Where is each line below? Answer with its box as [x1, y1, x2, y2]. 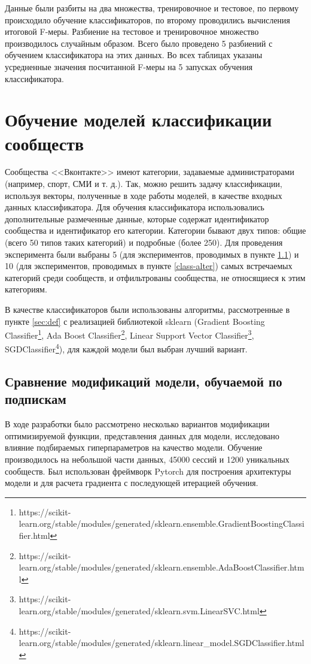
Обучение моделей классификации [5, 107, 272, 132]
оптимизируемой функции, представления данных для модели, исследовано [5, 429, 280, 442]
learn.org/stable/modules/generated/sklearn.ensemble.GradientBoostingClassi [19, 517, 304, 530]
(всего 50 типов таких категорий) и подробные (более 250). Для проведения [5, 236, 283, 249]
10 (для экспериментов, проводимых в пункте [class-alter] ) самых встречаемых [5, 259, 292, 272]
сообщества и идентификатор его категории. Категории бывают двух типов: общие [5, 224, 306, 237]
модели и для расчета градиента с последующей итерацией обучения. [5, 476, 258, 489]
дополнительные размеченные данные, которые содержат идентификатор [5, 212, 269, 225]
